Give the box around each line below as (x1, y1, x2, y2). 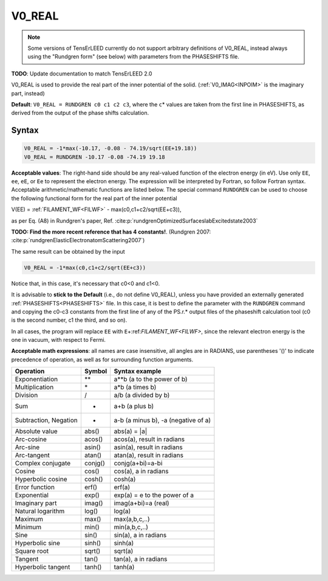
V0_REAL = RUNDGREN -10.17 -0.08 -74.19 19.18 (24, 153, 165, 161)
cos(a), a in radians (114, 467, 169, 476)
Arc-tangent (15, 451, 50, 459)
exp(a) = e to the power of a (114, 491, 194, 499)
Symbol (84, 367, 108, 375)
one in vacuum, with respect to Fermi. (11, 336, 106, 344)
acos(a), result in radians (114, 435, 185, 444)
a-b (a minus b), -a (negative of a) (114, 416, 211, 425)
